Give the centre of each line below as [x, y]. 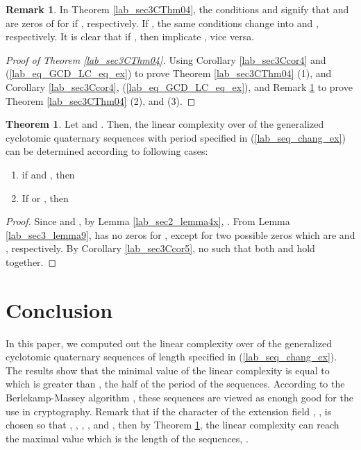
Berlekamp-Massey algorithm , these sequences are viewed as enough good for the [179, 397]
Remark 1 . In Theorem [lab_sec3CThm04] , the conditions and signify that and [177, 9]
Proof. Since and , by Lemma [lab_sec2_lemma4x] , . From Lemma [148, 221]
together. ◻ [31, 261]
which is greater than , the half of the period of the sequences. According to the [175, 384]
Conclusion [59, 309]
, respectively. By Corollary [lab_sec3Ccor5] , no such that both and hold [160, 248]
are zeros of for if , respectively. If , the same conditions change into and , [162, 23]
